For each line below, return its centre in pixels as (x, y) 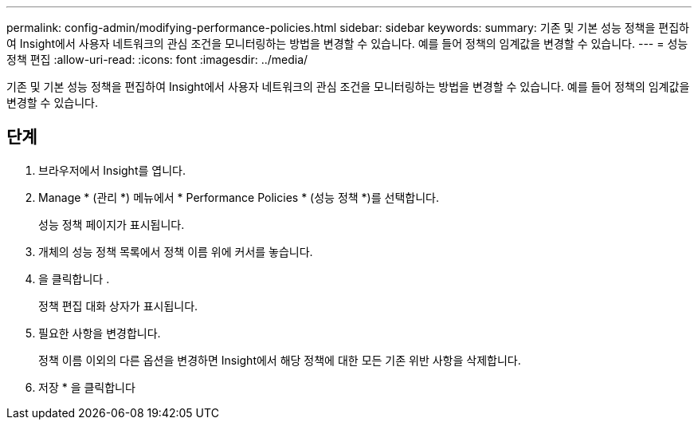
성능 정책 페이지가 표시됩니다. (112, 224)
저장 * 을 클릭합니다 (87, 387)
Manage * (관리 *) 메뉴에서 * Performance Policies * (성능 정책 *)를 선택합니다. (239, 197)
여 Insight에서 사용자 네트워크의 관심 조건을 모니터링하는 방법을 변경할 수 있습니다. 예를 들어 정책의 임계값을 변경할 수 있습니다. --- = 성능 (347, 43)
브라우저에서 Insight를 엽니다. (112, 170)
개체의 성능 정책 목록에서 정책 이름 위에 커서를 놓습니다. (176, 251)
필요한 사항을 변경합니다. (100, 333)
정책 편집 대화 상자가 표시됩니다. (118, 306)
